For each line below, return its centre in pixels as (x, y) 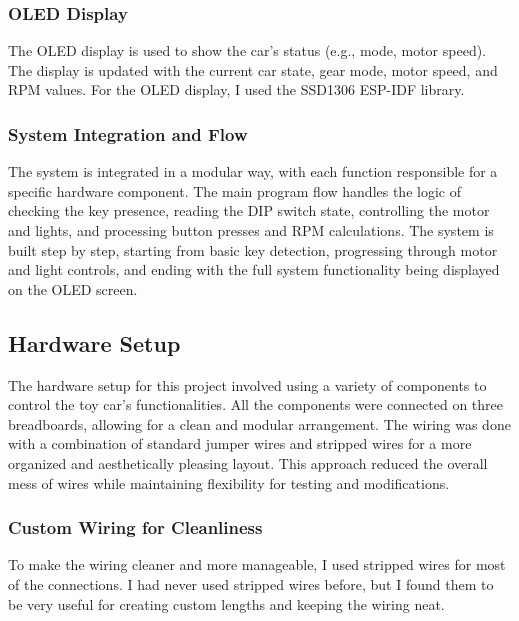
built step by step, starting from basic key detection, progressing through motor (253, 249)
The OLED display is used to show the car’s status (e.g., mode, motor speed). (247, 50)
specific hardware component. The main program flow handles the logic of (234, 190)
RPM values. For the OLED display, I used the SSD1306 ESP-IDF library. (236, 89)
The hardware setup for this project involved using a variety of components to (247, 384)
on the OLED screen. (73, 288)
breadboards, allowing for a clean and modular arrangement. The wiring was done (259, 423)
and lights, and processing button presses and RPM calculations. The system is (251, 230)
